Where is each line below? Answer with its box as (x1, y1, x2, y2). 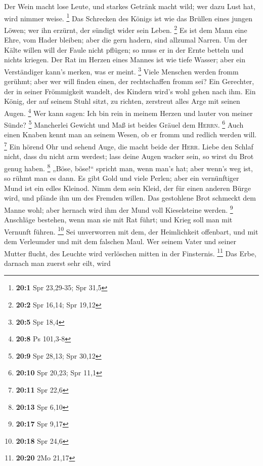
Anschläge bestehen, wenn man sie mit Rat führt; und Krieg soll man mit (4, 214, 233, 225)
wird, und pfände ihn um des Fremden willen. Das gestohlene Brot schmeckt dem (4, 192, 256, 203)
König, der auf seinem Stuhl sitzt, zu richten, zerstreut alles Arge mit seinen (4, 96, 240, 106)
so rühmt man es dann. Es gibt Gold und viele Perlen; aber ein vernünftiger (4, 173, 239, 183)
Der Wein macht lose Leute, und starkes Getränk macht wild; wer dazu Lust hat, (4, 1, 255, 11)
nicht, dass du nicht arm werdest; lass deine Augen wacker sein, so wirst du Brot (4, 151, 254, 162)
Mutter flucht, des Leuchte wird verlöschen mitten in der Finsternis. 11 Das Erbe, (4, 246, 256, 258)
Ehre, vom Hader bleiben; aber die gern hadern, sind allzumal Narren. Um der (4, 34, 247, 45)
